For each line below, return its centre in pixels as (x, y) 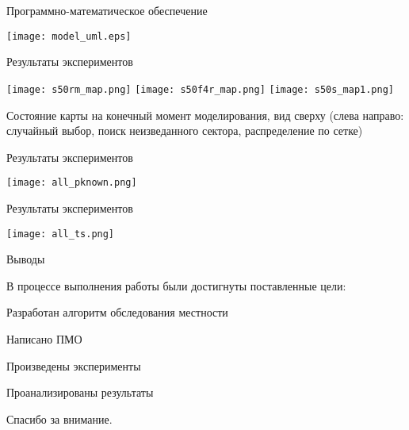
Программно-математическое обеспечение (107, 10)
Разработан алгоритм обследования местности (117, 312)
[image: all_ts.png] (61, 234)
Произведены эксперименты (74, 365)
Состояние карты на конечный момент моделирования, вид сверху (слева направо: (205, 115)
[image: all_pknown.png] (72, 183)
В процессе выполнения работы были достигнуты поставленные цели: (176, 285)
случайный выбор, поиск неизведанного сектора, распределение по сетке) (185, 131)
